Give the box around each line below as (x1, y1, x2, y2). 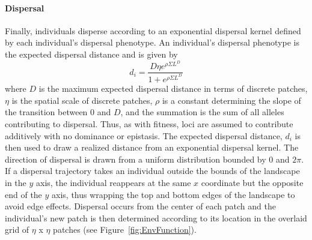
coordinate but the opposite (201, 176, 304, 188)
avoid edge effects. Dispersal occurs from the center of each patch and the (5, 200, 276, 212)
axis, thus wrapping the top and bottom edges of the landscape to (52, 188, 295, 200)
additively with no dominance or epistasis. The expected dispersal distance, (5, 129, 283, 142)
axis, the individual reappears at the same (35, 176, 191, 188)
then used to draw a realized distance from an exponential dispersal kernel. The (5, 141, 299, 154)
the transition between (5, 106, 88, 118)
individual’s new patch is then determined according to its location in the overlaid (5, 211, 307, 224)
